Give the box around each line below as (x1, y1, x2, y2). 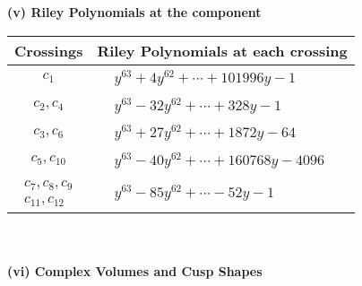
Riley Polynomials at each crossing (97, 39, 348, 61)
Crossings (14, 39, 83, 61)
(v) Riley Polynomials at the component (7, 3, 262, 21)
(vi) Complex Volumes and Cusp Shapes (7, 262, 263, 281)
